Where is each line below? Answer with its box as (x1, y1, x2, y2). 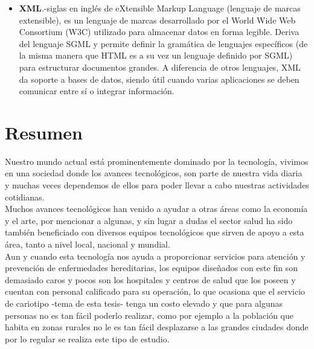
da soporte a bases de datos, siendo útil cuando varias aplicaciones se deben (19, 72, 300, 85)
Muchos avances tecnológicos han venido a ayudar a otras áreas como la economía (5, 202, 308, 215)
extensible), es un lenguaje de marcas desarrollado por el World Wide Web (19, 13, 296, 26)
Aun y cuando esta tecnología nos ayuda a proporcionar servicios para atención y (5, 249, 306, 262)
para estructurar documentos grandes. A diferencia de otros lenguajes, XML (19, 60, 301, 73)
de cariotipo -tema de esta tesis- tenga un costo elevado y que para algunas (5, 297, 283, 309)
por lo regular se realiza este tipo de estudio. (5, 332, 170, 345)
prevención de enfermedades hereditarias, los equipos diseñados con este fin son (5, 261, 298, 274)
